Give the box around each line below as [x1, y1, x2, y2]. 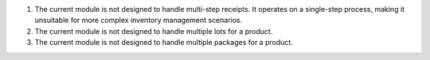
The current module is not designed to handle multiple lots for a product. [34, 26, 273, 36]
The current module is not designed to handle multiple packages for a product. [34, 38, 294, 47]
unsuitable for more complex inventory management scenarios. [34, 16, 243, 25]
